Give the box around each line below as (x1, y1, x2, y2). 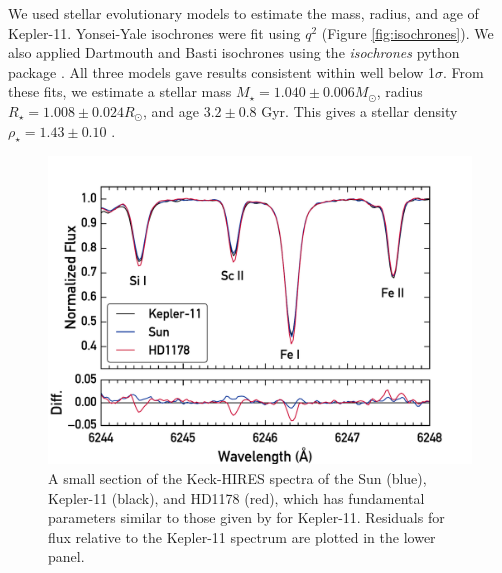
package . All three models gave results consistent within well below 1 (8, 61, 436, 82)
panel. (48, 546, 85, 567)
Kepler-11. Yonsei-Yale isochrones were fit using (8, 22, 301, 43)
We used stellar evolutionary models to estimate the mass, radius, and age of (8, 3, 479, 23)
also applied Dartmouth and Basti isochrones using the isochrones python (8, 42, 460, 63)
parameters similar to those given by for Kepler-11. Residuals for (48, 507, 445, 528)
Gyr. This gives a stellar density (261, 100, 458, 121)
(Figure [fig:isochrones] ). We (321, 22, 494, 43)
